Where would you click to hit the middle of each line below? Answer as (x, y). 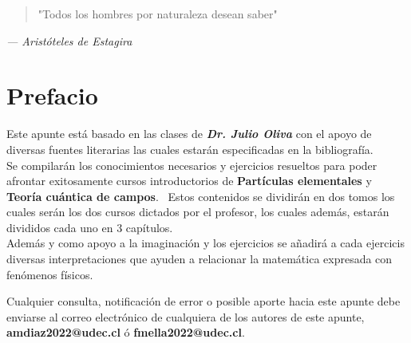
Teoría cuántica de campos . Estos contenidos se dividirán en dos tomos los (201, 196)
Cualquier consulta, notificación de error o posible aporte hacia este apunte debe (204, 301)
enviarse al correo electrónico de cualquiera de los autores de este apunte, (186, 316)
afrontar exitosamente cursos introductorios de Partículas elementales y (189, 181)
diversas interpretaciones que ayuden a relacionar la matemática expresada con (200, 259)
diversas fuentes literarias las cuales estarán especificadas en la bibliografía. (190, 149)
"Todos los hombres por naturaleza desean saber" (158, 14)
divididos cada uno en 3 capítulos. (90, 227)
